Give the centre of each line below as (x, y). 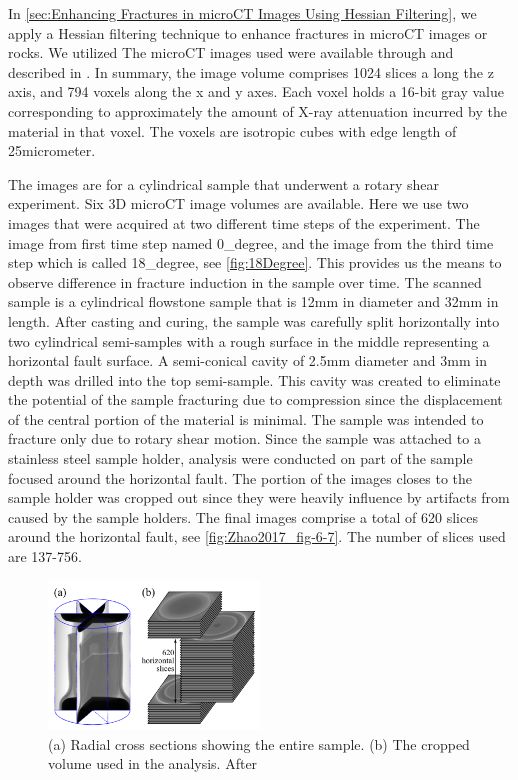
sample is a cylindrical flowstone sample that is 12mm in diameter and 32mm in (253, 301)
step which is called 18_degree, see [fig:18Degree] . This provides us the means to (255, 262)
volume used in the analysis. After (153, 763)
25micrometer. (52, 150)
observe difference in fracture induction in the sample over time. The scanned (245, 281)
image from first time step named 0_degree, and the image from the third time (251, 242)
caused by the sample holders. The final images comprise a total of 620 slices (243, 516)
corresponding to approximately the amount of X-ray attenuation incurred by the (257, 110)
